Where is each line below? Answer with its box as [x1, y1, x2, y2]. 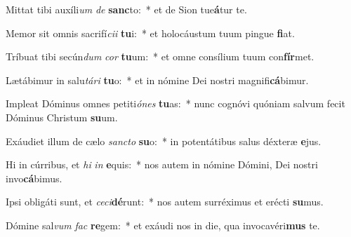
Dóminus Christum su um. [6, 109, 118, 124]
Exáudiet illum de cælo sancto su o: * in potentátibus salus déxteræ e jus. [6, 133, 322, 148]
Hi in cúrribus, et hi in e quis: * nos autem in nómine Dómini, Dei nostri [6, 157, 318, 172]
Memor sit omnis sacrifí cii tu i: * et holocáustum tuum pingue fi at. [6, 25, 295, 40]
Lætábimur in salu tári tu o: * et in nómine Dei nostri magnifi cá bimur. [6, 72, 309, 87]
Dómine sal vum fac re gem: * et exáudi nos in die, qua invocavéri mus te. [6, 217, 320, 232]
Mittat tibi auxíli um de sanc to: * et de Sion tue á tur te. [6, 2, 247, 16]
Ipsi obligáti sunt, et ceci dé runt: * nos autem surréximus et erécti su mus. [6, 194, 324, 209]
